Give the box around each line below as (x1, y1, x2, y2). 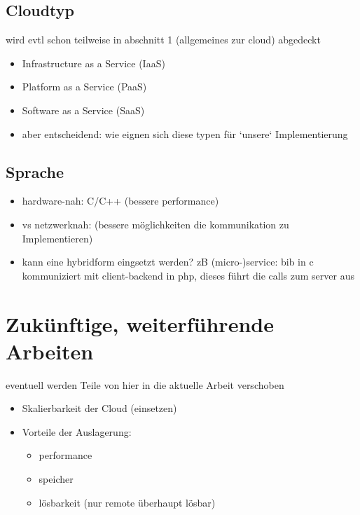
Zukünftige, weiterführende (6, 309, 274, 338)
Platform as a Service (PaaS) (22, 79, 147, 94)
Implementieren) (22, 231, 93, 245)
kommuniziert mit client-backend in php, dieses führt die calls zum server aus (22, 268, 354, 282)
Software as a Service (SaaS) (22, 102, 145, 117)
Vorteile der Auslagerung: (22, 424, 132, 439)
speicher (39, 472, 74, 486)
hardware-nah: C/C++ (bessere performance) (22, 193, 219, 208)
